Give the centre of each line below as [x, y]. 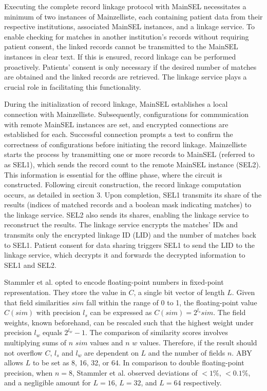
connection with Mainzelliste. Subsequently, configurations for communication [126, 114]
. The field [230, 312]
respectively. [203, 383]
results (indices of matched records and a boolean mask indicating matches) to [128, 204]
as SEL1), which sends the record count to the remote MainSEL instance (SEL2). [132, 164]
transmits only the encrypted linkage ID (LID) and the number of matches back [130, 235]
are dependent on [111, 352]
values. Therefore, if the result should [198, 342]
